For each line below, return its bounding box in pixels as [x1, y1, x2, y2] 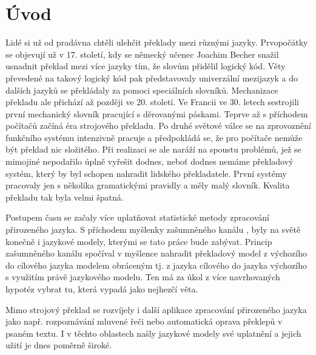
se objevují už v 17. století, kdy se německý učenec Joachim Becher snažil [5, 47, 279, 60]
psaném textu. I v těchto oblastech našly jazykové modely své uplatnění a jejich [5, 326, 301, 339]
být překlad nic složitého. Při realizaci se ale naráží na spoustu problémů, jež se [5, 143, 301, 156]
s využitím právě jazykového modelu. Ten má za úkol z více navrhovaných [5, 271, 280, 283]
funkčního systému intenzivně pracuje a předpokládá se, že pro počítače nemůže [5, 131, 303, 143]
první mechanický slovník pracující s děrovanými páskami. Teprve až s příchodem [5, 107, 308, 120]
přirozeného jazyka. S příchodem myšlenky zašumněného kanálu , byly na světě [5, 223, 301, 236]
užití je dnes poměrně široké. [5, 339, 112, 351]
